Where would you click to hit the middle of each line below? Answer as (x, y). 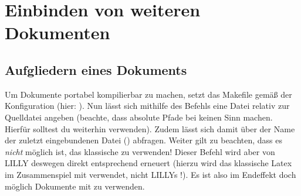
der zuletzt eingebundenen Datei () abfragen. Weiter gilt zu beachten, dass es (144, 140)
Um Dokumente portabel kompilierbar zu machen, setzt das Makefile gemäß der (148, 94)
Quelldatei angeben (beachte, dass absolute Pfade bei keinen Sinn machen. (139, 117)
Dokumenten (58, 32)
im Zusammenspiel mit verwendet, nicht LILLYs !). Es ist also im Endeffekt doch (150, 174)
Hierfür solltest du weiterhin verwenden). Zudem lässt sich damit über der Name (150, 128)
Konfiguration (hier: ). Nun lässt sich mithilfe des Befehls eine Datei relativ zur (147, 106)
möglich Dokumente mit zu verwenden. (75, 186)
